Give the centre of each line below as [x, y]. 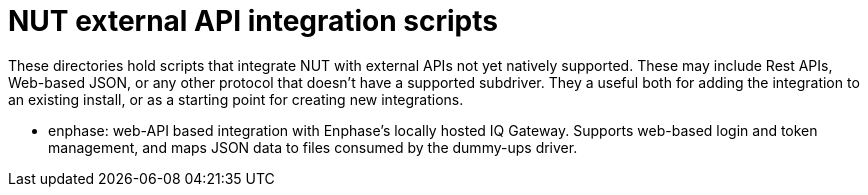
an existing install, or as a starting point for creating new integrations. [236, 99]
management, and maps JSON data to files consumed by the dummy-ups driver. [313, 147]
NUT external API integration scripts [253, 21]
